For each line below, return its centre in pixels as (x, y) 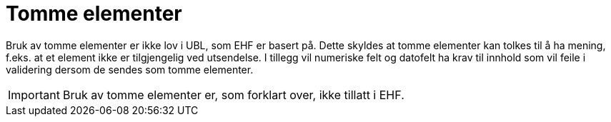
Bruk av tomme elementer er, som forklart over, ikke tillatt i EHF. (233, 95)
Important (34, 95)
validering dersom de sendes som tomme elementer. (130, 69)
